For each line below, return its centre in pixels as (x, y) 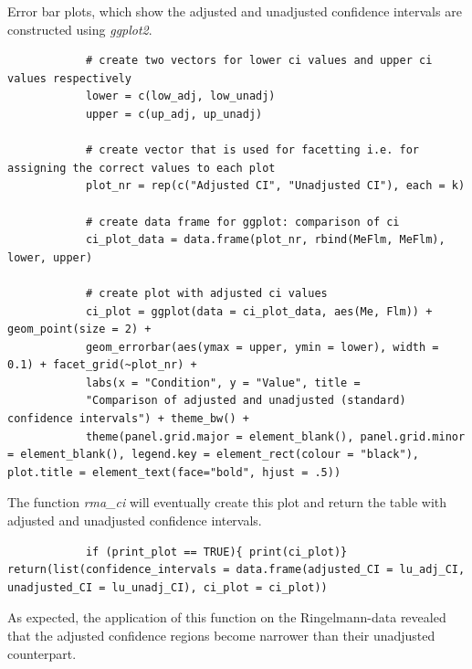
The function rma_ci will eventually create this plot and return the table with (227, 502)
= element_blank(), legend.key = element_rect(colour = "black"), (214, 455)
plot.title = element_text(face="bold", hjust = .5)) (174, 472)
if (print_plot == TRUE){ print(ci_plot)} (216, 552)
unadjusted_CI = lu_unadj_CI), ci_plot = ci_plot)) (168, 587)
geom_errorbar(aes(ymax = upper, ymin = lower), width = (262, 347)
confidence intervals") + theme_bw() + (128, 419)
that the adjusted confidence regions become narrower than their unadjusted (221, 635)
